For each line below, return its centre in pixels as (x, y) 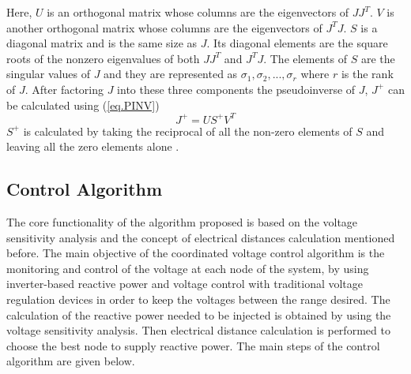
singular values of (48, 74)
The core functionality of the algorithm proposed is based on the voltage (182, 222)
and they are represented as (171, 74)
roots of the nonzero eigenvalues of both (103, 58)
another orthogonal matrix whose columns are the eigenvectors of (164, 27)
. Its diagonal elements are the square (297, 43)
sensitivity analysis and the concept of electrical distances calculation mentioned (201, 237)
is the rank (367, 74)
